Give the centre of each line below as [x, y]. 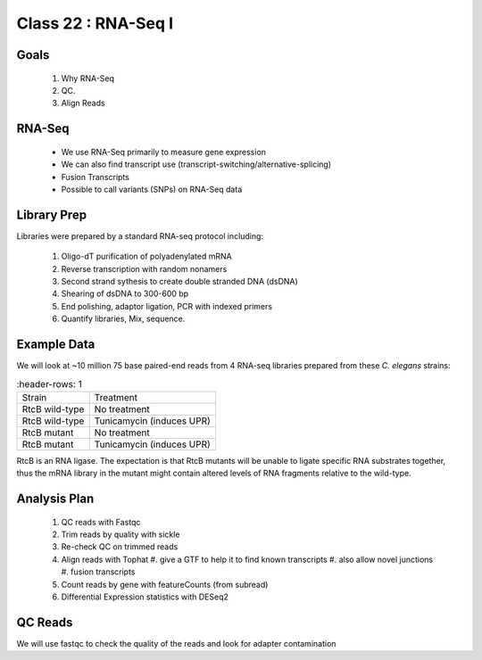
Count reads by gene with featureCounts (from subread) [165, 584]
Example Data [56, 344]
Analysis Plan [55, 499]
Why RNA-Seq [88, 78]
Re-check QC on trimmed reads [120, 547]
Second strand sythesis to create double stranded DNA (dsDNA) [179, 281]
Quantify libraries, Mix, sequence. [123, 319]
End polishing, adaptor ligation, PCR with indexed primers [166, 306]
